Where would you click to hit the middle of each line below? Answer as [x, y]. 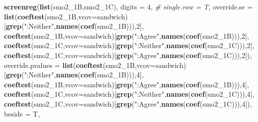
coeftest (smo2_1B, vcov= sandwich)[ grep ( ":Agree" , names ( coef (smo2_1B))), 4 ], [127, 84]
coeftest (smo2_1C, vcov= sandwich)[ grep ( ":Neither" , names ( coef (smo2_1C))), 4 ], [129, 94]
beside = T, [22, 113]
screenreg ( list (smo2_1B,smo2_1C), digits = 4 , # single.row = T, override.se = [129, 6]
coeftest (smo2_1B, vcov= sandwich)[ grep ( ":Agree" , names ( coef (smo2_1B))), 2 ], [127, 35]
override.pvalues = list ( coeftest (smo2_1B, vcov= [80, 65]
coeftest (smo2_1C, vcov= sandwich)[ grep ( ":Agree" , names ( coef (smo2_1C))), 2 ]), [128, 55]
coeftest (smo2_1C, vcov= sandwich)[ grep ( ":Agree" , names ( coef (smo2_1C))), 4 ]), [128, 103]
